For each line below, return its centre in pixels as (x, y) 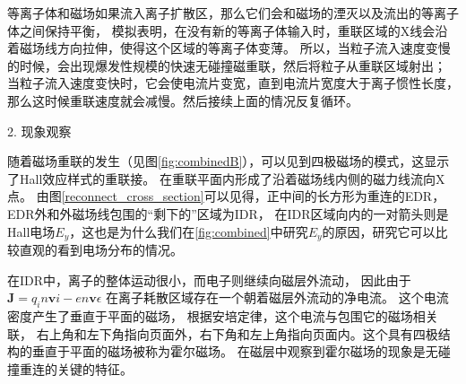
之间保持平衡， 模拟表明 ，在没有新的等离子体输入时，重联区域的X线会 (227, 30)
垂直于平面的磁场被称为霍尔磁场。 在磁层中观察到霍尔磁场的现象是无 (235, 351)
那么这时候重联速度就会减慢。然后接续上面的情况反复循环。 (183, 100)
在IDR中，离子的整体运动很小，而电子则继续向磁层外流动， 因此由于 (209, 279)
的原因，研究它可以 (379, 231)
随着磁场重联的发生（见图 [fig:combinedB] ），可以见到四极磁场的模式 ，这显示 (229, 161)
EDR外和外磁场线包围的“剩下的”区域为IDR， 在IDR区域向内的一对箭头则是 (228, 213)
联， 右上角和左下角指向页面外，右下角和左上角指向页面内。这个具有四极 (223, 333)
